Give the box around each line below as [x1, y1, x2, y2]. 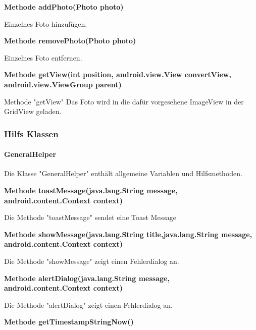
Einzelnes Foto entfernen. [4, 52, 82, 63]
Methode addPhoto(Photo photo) [4, 2, 124, 12]
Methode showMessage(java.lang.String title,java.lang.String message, [4, 229, 252, 239]
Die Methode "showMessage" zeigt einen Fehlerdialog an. [4, 255, 179, 266]
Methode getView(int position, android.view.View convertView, [4, 69, 231, 80]
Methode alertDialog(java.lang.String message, [4, 272, 170, 283]
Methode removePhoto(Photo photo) [4, 35, 136, 46]
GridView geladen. [4, 106, 62, 117]
